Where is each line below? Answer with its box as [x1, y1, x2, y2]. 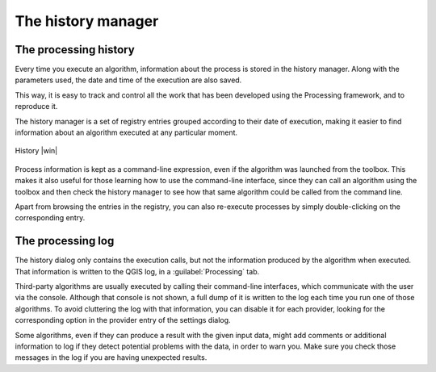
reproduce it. [15, 102, 58, 111]
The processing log [15, 234, 115, 248]
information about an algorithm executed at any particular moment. [15, 127, 238, 137]
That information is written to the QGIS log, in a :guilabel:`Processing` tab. [15, 266, 260, 276]
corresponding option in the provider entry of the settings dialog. [15, 316, 231, 325]
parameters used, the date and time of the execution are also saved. [15, 75, 242, 85]
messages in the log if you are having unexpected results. [15, 353, 208, 362]
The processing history [15, 43, 135, 56]
